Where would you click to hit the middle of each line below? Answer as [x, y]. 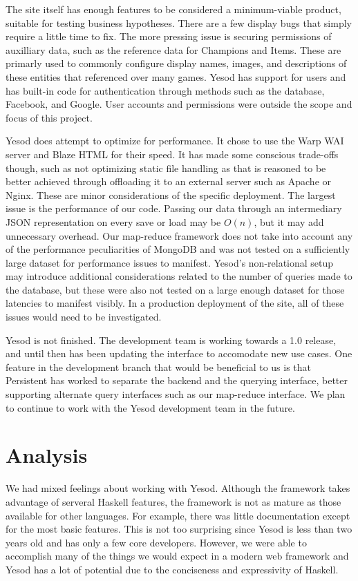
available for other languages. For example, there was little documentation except [178, 515]
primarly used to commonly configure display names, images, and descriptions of [176, 63]
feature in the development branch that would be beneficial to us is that [159, 366]
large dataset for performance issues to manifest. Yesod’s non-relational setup [170, 262]
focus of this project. [49, 117]
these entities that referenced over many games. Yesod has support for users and [176, 76]
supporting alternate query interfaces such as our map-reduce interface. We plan [176, 394]
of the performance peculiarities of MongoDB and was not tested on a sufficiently [178, 249]
